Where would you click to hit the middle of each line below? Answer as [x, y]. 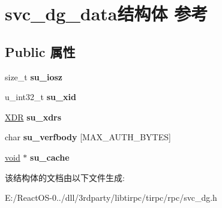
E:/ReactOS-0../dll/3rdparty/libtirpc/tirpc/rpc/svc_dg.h [111, 198]
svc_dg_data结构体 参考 [106, 13]
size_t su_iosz [34, 76]
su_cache [50, 157]
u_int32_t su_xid [41, 97]
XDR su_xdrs [33, 117]
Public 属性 [40, 51]
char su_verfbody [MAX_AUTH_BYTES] [88, 137]
